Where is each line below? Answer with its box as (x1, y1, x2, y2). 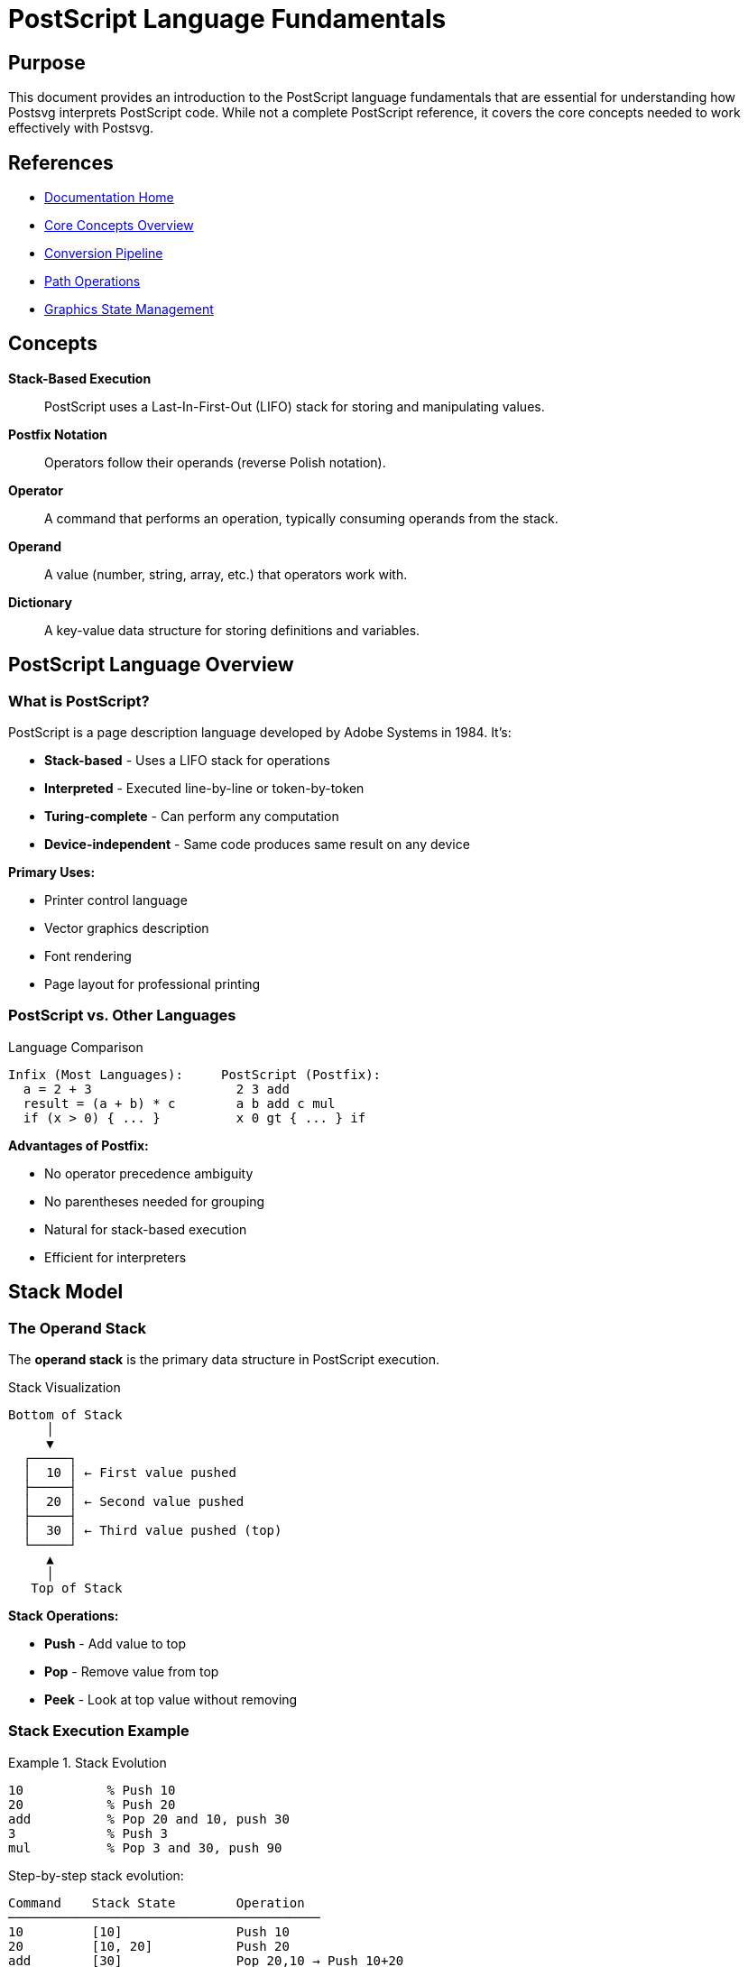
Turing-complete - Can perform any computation (44, 808, 339, 825)
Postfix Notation (8, 426, 107, 442)
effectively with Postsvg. (8, 120, 154, 136)
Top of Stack (31, 1581, 123, 1596)
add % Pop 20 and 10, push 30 (8, 1811, 290, 1826)
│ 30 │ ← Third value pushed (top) (23, 1523, 282, 1538)
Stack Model (8, 1280, 124, 1304)
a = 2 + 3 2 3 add (23, 1081, 290, 1096)
